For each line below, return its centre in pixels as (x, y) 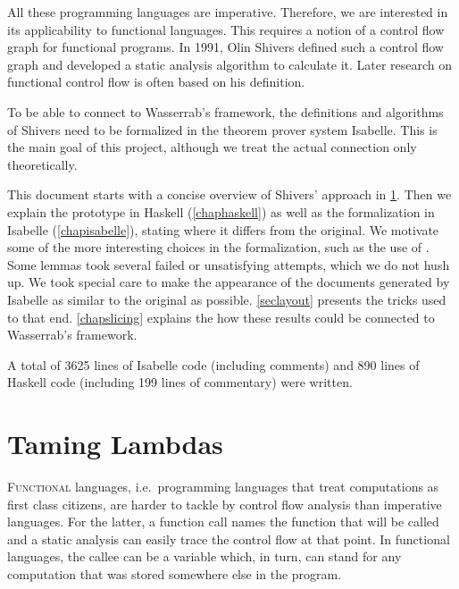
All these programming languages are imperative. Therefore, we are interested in (228, 12)
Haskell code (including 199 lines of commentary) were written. (180, 382)
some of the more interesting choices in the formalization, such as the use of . (218, 247)
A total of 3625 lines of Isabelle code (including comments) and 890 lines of (213, 364)
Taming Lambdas (115, 444)
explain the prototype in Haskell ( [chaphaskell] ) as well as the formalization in (221, 211)
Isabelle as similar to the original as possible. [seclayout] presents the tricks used (227, 299)
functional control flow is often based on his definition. (156, 82)
